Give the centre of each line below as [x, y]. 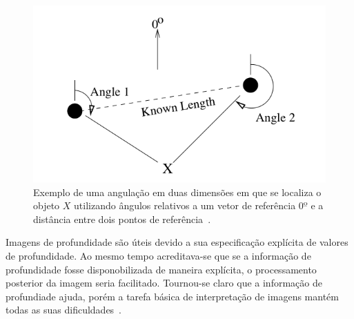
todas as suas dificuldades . [64, 310]
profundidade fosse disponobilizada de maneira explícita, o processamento [161, 269]
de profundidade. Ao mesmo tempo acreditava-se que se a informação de [158, 255]
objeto [47, 205]
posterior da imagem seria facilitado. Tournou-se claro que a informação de [164, 283]
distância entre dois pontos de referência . [122, 219]
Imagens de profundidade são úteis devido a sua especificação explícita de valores [177, 242]
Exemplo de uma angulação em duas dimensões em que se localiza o [177, 192]
